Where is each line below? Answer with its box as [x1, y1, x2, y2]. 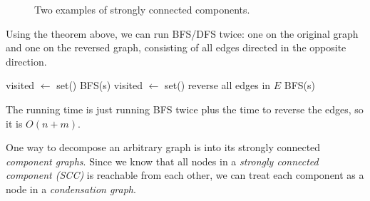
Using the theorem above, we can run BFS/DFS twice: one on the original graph [6, 26, 359, 41]
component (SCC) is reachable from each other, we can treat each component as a [6, 167, 364, 182]
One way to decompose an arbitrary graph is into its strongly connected [6, 140, 321, 155]
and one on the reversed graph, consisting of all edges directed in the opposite [6, 40, 346, 55]
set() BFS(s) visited [56, 78, 143, 93]
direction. [6, 53, 47, 68]
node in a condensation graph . [6, 181, 136, 196]
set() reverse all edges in [165, 78, 271, 93]
